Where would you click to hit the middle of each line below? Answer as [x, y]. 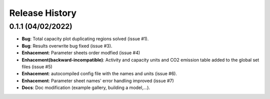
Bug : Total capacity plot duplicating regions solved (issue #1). [85, 39]
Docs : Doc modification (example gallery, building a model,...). [86, 88]
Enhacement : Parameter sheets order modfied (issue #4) [81, 53]
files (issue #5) [37, 67]
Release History [43, 13]
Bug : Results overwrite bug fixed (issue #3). [67, 46]
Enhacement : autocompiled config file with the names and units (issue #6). [99, 74]
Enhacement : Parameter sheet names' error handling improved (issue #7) [98, 81]
